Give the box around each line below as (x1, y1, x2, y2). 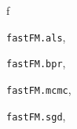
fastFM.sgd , (6, 107, 66, 124)
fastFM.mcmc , (6, 81, 71, 97)
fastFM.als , (6, 28, 66, 45)
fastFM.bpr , (6, 55, 66, 71)
